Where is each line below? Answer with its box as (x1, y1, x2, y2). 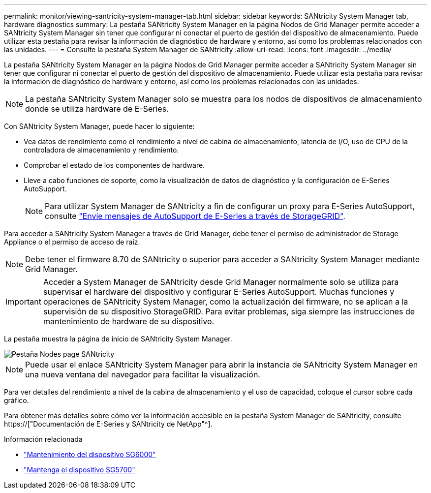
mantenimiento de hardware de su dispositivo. (43, 316, 215, 326)
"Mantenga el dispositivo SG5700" (24, 465, 135, 474)
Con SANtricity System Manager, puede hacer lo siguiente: (4, 122, 195, 130)
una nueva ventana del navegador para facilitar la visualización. (25, 370, 260, 379)
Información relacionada (4, 435, 83, 443)
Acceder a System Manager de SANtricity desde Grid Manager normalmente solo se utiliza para (43, 277, 399, 287)
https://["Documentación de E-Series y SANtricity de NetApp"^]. (4, 420, 213, 428)
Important (5, 297, 41, 307)
